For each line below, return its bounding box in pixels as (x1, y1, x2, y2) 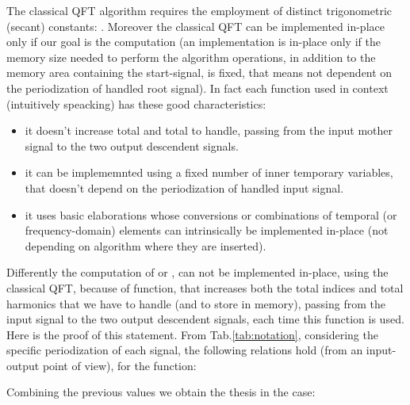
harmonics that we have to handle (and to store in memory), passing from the (6, 295, 386, 311)
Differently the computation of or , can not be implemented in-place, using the (6, 264, 389, 281)
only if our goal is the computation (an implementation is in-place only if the (6, 33, 381, 50)
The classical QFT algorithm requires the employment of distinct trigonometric (6, 2, 393, 18)
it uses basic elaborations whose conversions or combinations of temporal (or (25, 206, 397, 223)
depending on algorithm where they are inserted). (25, 237, 266, 254)
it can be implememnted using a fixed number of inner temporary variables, (25, 164, 393, 181)
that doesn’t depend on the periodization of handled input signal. (25, 179, 344, 196)
